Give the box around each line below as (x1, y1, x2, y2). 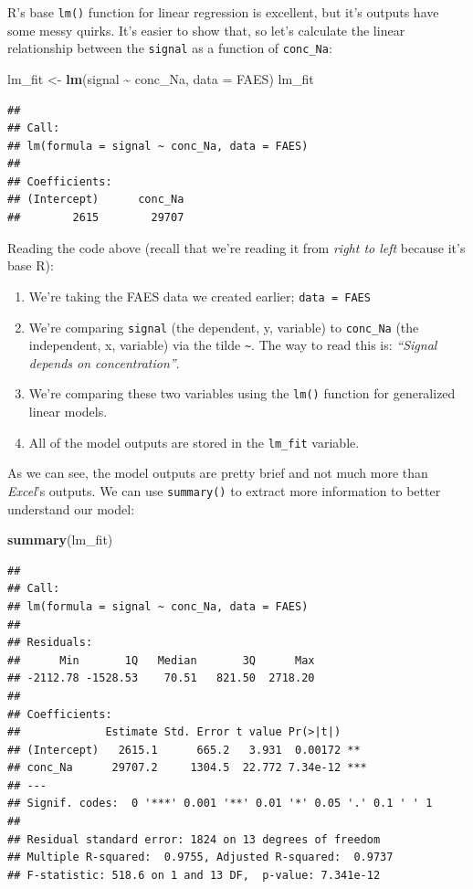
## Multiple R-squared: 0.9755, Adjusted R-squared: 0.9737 (7, 851, 394, 864)
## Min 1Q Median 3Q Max (7, 653, 315, 667)
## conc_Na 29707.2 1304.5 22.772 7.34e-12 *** (7, 761, 367, 775)
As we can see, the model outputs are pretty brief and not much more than (7, 463, 428, 482)
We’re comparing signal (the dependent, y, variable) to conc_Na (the (28, 317, 419, 336)
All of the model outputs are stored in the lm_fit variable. (28, 432, 360, 451)
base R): (7, 256, 54, 275)
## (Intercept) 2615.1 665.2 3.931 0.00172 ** (7, 743, 361, 757)
